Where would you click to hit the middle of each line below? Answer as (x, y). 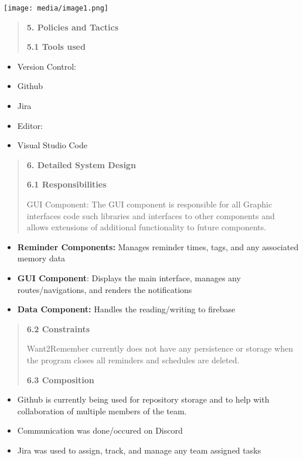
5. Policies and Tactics (73, 27)
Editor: (30, 125)
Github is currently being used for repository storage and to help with (143, 399)
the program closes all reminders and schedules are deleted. (133, 360)
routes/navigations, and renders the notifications (105, 289)
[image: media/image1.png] (56, 8)
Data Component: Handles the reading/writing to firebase (126, 309)
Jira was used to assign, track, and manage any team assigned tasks (139, 450)
